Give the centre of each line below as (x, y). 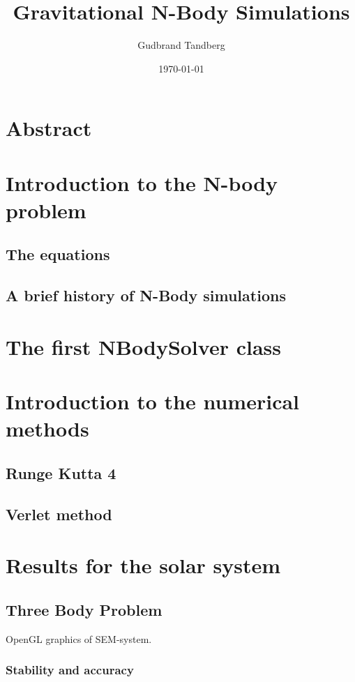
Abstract (49, 128)
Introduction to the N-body (142, 182)
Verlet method (59, 514)
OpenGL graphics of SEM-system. (79, 638)
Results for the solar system (143, 565)
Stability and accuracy (70, 670)
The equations (58, 254)
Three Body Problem (84, 609)
